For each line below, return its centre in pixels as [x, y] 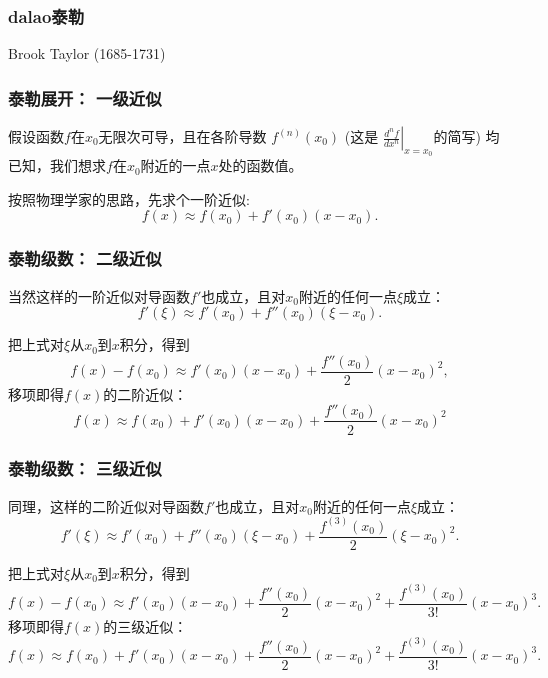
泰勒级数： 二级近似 [85, 258]
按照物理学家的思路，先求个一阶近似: [129, 198]
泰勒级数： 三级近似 [85, 468]
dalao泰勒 [46, 15]
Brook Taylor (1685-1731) [87, 53]
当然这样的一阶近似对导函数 [99, 295]
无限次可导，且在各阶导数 [182, 136]
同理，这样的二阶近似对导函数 [106, 505]
